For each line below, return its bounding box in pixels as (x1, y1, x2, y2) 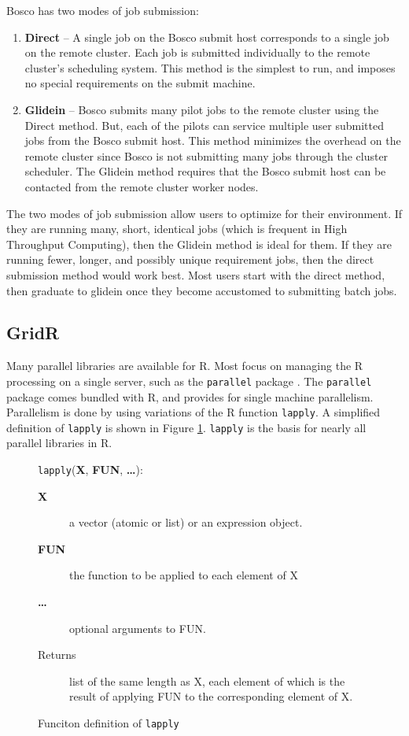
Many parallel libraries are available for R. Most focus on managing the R (6, 357, 363, 374)
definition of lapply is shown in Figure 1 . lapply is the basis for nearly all (6, 419, 367, 435)
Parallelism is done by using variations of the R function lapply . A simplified (6, 404, 381, 420)
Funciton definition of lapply (38, 715, 179, 731)
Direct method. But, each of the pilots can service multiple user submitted (24, 117, 384, 133)
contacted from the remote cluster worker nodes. (24, 178, 259, 194)
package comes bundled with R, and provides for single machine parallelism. (6, 388, 374, 405)
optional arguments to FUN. (69, 619, 206, 636)
